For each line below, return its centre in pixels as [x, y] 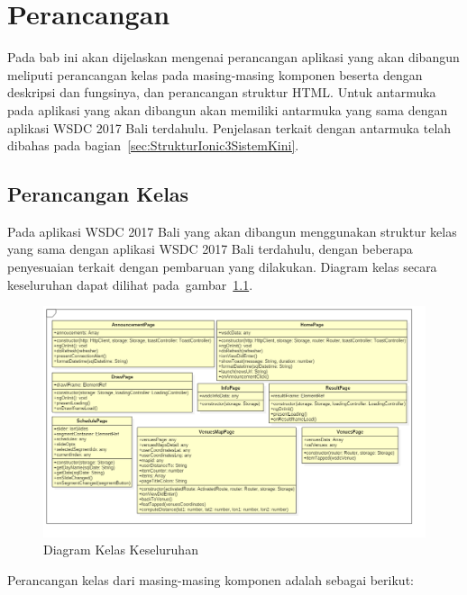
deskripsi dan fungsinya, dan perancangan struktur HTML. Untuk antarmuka [222, 92]
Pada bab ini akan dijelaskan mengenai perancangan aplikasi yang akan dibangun [233, 57]
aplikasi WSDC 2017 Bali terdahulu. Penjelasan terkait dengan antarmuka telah [229, 127]
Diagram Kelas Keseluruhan [121, 550]
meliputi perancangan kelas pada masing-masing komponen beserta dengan [215, 74]
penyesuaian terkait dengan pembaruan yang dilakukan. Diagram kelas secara [222, 267]
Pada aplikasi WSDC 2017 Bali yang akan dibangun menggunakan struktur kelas [232, 231]
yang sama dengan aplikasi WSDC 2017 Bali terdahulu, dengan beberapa [210, 249]
